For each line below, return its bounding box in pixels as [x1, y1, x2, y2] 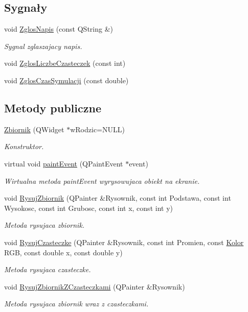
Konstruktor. [4, 141, 44, 152]
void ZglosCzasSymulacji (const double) [4, 75, 129, 85]
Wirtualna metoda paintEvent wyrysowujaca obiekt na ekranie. [4, 175, 200, 186]
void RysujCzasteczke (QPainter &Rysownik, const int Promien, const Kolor [4, 236, 244, 247]
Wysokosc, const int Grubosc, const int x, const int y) [4, 202, 173, 213]
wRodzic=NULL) [70, 124, 125, 134]
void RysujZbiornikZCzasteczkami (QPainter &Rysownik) [4, 281, 185, 292]
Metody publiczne [4, 100, 101, 115]
